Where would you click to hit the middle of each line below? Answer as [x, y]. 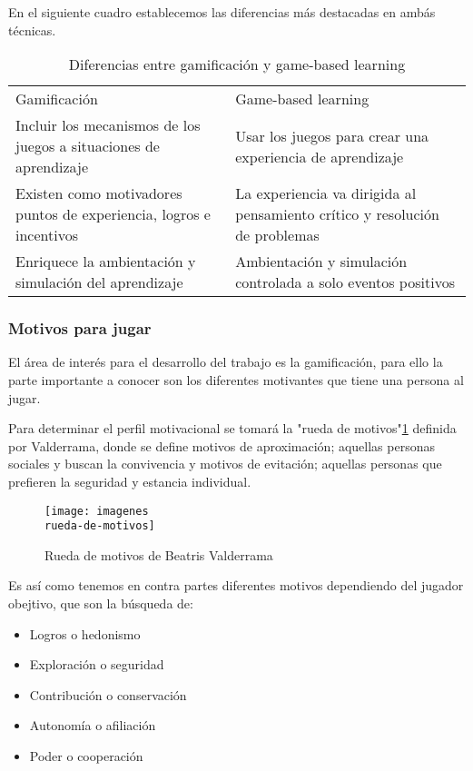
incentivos [47, 235]
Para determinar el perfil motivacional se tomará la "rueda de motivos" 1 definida [232, 428]
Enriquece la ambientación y [106, 262]
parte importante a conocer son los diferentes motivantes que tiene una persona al [236, 380]
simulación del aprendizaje [99, 282]
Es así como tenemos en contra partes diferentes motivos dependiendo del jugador [236, 585]
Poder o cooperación [86, 756]
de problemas [277, 235]
